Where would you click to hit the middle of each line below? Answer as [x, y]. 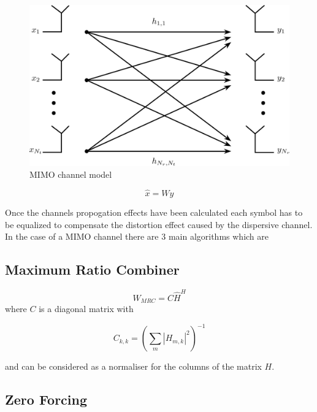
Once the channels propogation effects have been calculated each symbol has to [154, 212]
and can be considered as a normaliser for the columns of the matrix [133, 366]
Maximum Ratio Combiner [92, 269]
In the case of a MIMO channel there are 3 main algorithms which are [137, 236]
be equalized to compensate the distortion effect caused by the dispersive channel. [159, 224]
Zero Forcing [46, 399]
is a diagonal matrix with [86, 309]
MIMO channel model [71, 174]
